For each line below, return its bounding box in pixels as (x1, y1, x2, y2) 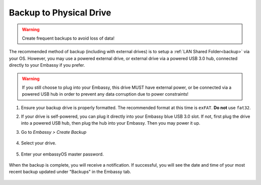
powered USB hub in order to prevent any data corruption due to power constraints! (22, 91, 188, 97)
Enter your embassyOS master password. (21, 151, 104, 157)
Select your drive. (21, 140, 57, 146)
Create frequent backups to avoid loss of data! (22, 35, 115, 41)
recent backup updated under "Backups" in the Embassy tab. (9, 169, 131, 175)
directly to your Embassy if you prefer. (9, 62, 85, 68)
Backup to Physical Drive (9, 7, 111, 18)
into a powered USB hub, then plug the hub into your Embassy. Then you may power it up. (21, 120, 201, 126)
